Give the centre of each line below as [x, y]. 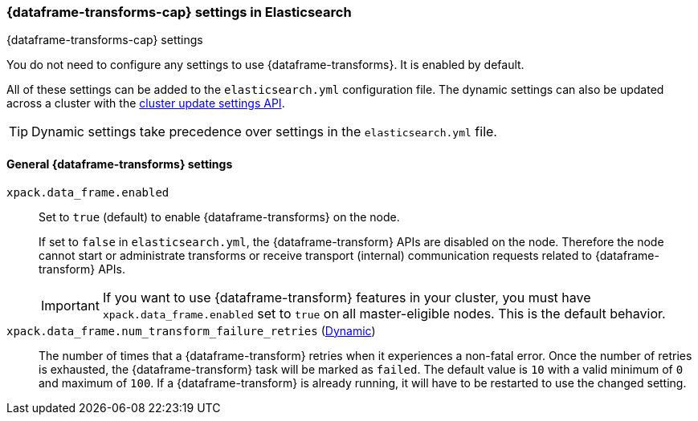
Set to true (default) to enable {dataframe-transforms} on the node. [219, 217]
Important [70, 305]
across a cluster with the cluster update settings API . [146, 103]
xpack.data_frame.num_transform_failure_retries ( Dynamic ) [191, 330]
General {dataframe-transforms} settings [120, 164]
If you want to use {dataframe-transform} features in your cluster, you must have [347, 297]
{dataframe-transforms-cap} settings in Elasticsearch [179, 12]
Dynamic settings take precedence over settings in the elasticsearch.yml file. [264, 132]
